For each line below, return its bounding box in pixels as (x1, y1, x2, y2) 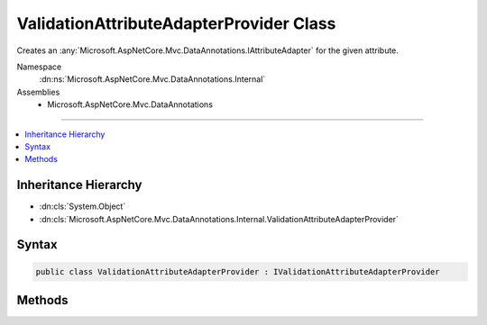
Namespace (16, 61, 62, 72)
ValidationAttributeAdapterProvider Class (16, 14, 336, 33)
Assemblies (16, 86, 60, 97)
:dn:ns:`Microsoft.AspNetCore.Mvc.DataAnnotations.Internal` (39, 74, 266, 85)
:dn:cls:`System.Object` (39, 201, 126, 212)
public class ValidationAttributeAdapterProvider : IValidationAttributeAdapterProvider (35, 266, 441, 276)
